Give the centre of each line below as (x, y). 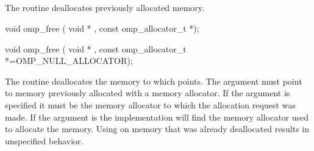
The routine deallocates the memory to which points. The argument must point (154, 81)
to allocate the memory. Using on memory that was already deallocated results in (157, 129)
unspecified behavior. (44, 140)
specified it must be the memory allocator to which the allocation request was (150, 104)
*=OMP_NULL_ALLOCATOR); (69, 61)
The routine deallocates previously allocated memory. (105, 8)
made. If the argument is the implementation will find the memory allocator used (157, 117)
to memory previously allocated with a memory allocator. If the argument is (148, 93)
